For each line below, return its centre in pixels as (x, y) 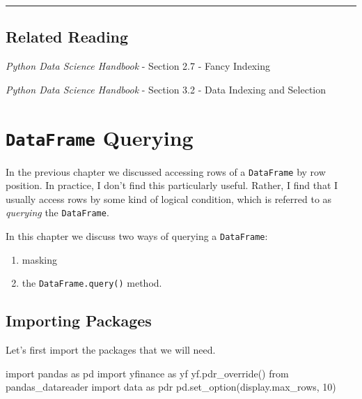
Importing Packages (79, 321)
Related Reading (67, 37)
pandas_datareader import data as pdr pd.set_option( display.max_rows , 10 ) (171, 387)
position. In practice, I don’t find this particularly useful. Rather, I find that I (172, 185)
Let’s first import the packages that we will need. (111, 350)
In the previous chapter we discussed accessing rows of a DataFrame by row (166, 171)
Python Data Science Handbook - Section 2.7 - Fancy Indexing (138, 66)
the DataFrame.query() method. (92, 283)
